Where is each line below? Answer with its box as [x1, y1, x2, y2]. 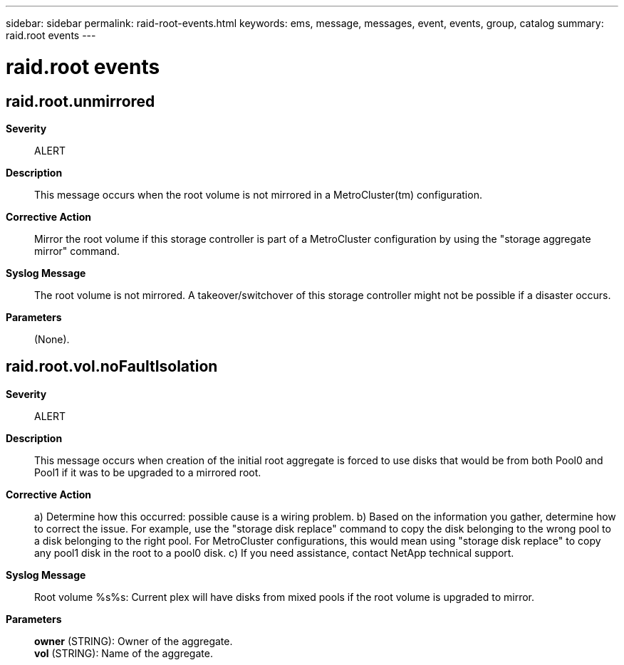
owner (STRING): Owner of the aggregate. [34, 634, 233, 647]
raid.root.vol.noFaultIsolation [6, 357, 218, 376]
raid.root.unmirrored [6, 92, 155, 110]
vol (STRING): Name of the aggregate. [34, 646, 213, 659]
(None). [34, 332, 70, 345]
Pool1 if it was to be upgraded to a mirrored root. [34, 466, 261, 478]
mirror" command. [34, 244, 120, 257]
